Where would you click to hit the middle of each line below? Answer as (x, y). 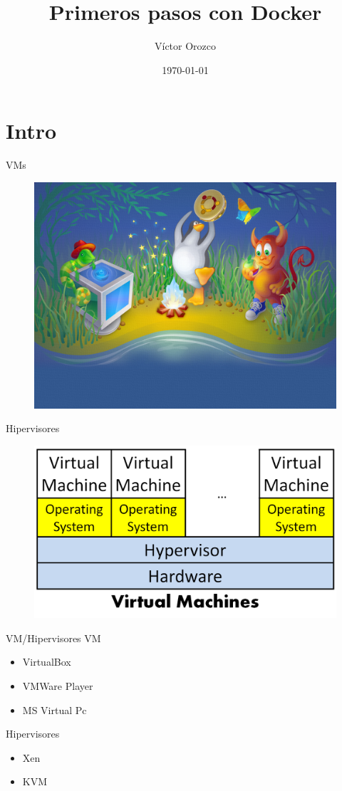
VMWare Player (58, 686)
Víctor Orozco (185, 46)
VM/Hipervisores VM (53, 638)
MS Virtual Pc (55, 709)
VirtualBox (47, 662)
